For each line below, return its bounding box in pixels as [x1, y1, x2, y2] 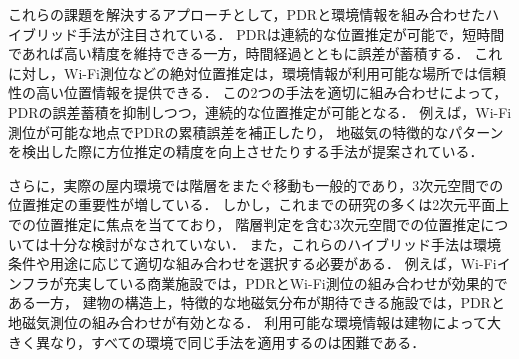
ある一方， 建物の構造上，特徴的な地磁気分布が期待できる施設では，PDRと [8, 292, 505, 313]
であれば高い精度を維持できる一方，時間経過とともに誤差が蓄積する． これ [8, 43, 503, 64]
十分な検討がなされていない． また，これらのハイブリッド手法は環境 [49, 233, 501, 254]
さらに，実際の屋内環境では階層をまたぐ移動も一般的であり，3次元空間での [8, 174, 504, 195]
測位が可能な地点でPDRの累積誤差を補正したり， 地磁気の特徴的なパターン [8, 121, 504, 142]
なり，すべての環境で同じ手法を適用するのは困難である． [49, 331, 426, 352]
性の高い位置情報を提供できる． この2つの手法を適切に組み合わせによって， [8, 82, 508, 103]
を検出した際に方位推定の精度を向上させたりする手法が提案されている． [8, 141, 484, 162]
